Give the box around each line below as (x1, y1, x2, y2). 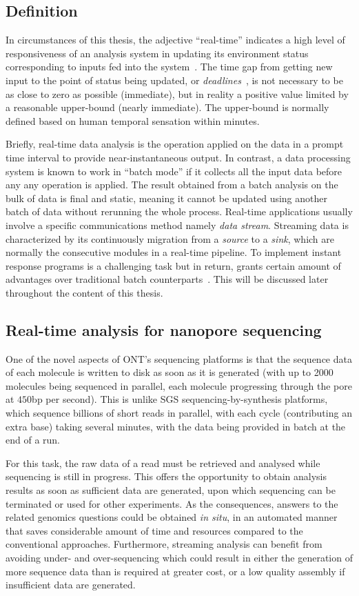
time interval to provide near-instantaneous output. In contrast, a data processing (6, 150, 351, 164)
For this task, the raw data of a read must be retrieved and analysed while (6, 455, 320, 470)
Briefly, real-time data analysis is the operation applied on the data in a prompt (6, 137, 344, 151)
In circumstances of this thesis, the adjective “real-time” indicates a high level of (6, 32, 345, 47)
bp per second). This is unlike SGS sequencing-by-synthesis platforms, (32, 392, 328, 406)
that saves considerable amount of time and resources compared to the (6, 523, 303, 537)
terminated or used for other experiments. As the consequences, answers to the (6, 496, 338, 510)
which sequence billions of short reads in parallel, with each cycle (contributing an (6, 406, 352, 420)
